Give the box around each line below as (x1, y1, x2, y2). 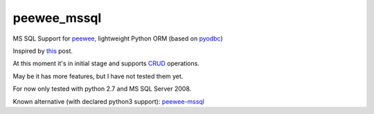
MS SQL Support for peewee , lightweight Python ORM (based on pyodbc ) (12, 34, 223, 43)
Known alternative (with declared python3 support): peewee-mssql (12, 97, 204, 106)
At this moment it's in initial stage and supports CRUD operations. (12, 59, 200, 68)
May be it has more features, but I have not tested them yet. (12, 72, 184, 80)
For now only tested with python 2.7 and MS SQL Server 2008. (12, 84, 192, 93)
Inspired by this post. (12, 47, 73, 55)
